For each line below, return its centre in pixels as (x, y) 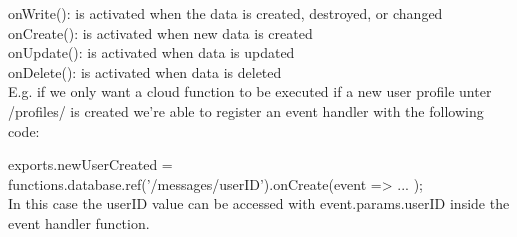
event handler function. (79, 222)
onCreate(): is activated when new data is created (160, 32)
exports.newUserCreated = (90, 164)
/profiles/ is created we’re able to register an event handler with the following (246, 110)
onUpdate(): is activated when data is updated (151, 52)
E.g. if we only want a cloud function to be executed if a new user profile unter (250, 91)
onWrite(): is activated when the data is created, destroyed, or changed (225, 13)
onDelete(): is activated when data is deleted (145, 71)
